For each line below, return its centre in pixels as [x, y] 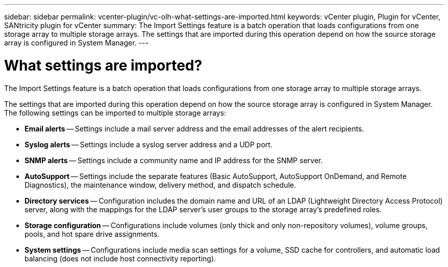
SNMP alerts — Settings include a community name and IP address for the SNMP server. [174, 160]
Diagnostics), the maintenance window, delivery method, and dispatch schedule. [160, 185]
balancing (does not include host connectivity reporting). [120, 258]
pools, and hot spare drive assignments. [92, 234]
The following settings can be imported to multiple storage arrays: [115, 113]
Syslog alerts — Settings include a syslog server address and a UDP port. [149, 144]
